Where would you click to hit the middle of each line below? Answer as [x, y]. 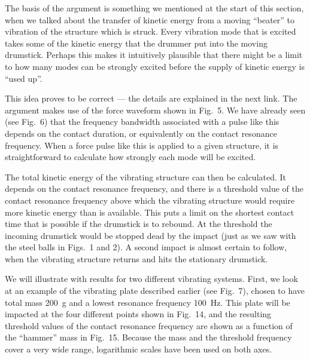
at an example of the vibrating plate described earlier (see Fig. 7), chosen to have [155, 291]
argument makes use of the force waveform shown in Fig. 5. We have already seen [155, 110]
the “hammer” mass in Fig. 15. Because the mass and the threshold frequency [148, 337]
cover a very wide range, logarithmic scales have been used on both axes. [139, 349]
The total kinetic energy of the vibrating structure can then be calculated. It [146, 177]
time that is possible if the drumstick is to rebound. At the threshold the [139, 224]
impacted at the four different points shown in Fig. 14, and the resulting [138, 314]
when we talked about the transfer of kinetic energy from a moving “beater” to [150, 19]
